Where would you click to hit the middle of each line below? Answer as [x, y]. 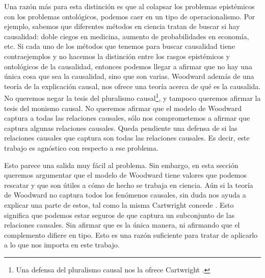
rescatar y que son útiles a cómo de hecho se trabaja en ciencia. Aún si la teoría [129, 185]
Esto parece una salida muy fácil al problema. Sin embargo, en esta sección [121, 165]
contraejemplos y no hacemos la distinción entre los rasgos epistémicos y [117, 56]
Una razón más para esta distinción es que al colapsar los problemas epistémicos [129, 6]
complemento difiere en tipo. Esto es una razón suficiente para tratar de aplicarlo [131, 234]
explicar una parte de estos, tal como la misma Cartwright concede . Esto [119, 204]
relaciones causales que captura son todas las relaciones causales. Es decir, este [127, 138]
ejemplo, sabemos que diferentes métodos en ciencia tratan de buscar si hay [122, 26]
